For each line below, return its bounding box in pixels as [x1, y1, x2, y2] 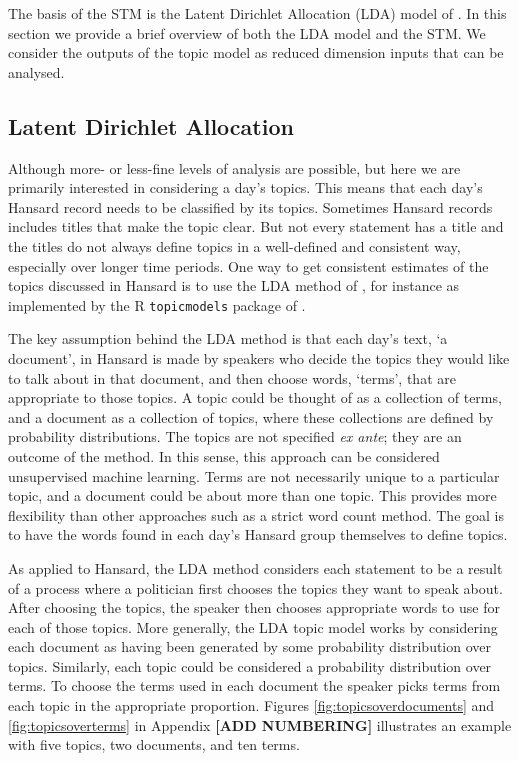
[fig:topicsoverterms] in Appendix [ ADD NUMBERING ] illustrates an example [8, 714, 512, 735]
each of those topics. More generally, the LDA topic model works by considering [8, 616, 498, 637]
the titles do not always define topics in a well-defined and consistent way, [8, 235, 461, 256]
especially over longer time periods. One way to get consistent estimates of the [8, 255, 489, 276]
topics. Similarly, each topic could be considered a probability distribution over [8, 655, 492, 676]
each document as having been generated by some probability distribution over [8, 636, 492, 657]
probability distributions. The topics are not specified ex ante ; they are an [8, 426, 462, 447]
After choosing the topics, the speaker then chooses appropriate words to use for [8, 597, 500, 618]
